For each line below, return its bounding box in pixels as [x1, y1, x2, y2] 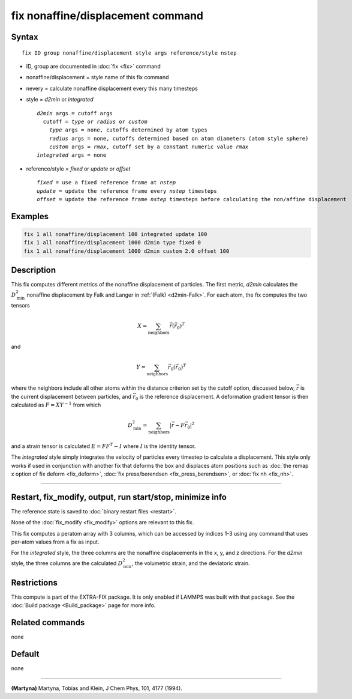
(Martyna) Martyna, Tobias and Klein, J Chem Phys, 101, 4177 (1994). [11, 685, 183, 692]
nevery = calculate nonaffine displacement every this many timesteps [26, 85, 198, 92]
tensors [11, 302, 30, 309]
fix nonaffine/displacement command [11, 9, 204, 22]
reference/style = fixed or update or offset [26, 165, 131, 172]
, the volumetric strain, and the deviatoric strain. [132, 559, 250, 567]
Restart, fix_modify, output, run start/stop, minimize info [11, 492, 227, 502]
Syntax [11, 32, 38, 42]
